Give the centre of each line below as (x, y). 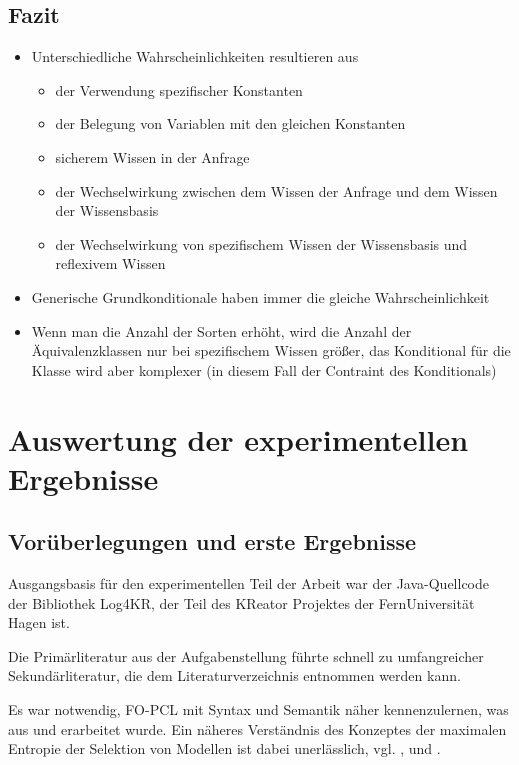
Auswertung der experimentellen (238, 438)
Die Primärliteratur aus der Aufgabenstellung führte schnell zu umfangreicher (246, 655)
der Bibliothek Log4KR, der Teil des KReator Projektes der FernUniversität (241, 602)
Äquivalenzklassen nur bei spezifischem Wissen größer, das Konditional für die (271, 350)
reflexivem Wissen (110, 263)
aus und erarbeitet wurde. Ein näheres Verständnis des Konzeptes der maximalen (257, 728)
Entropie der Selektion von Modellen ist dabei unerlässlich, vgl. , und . (224, 748)
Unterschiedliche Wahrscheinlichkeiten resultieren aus (195, 56)
